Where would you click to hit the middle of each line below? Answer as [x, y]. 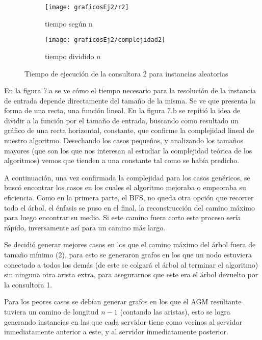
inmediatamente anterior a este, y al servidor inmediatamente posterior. [116, 332]
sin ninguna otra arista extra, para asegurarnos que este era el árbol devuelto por [131, 274]
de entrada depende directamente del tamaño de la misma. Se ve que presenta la [130, 100]
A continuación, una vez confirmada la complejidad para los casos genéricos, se [127, 177]
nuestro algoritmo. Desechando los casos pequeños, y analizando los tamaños [124, 140]
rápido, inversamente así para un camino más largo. [85, 227]
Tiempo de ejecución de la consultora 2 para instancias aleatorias [126, 73]
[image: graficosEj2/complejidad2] [105, 40]
